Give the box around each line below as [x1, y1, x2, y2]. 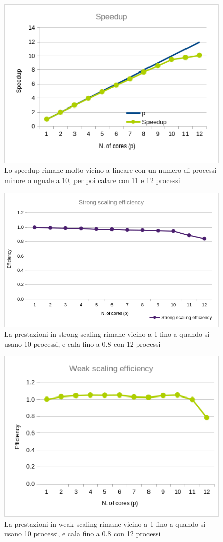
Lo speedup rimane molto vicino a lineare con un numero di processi [4, 165, 217, 175]
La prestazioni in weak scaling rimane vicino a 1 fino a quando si [4, 518, 206, 529]
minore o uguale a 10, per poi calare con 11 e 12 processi [4, 174, 180, 185]
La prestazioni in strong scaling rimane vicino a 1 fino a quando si [4, 329, 210, 339]
